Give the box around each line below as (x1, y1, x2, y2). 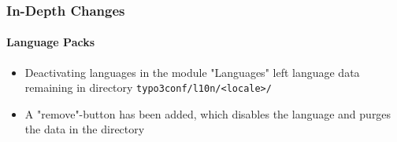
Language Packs (6, 34, 95, 50)
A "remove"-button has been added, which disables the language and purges (24, 105, 391, 122)
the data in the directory (24, 121, 145, 137)
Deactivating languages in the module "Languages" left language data (24, 64, 360, 80)
